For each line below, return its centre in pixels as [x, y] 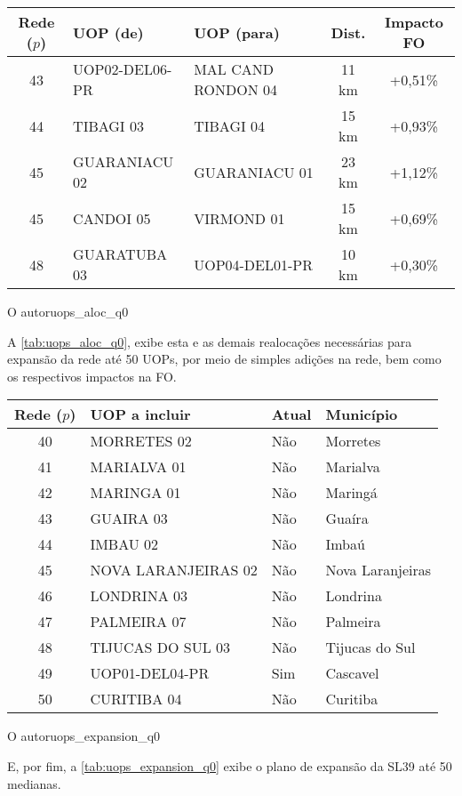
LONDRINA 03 [139, 596]
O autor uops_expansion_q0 [84, 736]
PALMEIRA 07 [138, 622]
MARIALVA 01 [138, 467]
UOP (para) [237, 32]
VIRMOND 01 [239, 218]
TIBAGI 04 [230, 125]
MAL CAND [234, 69]
